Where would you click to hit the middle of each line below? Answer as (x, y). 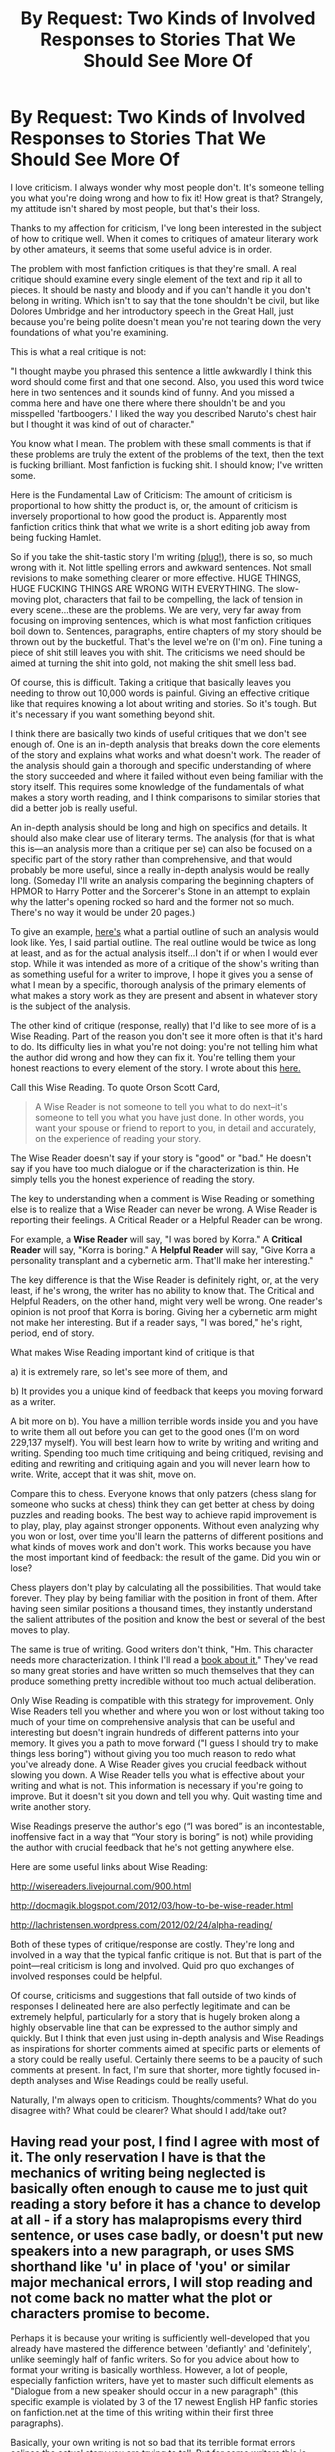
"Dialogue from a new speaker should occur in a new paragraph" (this (154, 2391)
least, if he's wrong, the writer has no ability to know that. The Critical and (162, 1290)
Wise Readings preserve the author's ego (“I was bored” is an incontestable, (167, 1826)
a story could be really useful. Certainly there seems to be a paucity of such (166, 2059)
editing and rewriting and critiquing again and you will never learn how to (160, 1463)
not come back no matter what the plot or (141, 2298)
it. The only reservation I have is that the (138, 2157)
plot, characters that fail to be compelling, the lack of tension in (173, 599)
